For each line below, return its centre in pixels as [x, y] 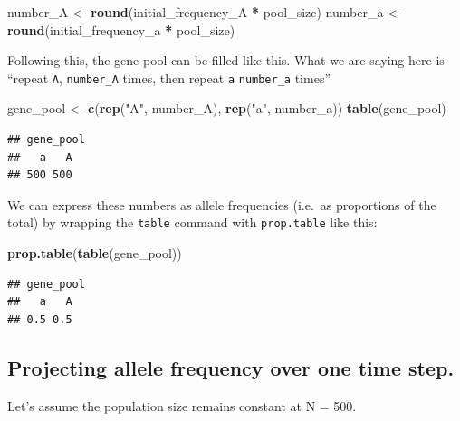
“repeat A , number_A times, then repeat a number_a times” [169, 77]
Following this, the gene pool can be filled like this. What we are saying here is [226, 60]
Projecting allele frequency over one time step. [231, 367]
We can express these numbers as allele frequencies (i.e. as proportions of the [222, 204]
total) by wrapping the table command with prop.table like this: [192, 222]
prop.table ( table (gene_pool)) [95, 253]
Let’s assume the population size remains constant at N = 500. [182, 405]
